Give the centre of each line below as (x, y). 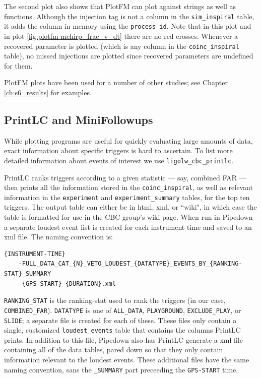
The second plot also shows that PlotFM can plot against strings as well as (120, 6)
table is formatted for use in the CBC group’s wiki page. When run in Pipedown (128, 217)
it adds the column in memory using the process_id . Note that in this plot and (128, 26)
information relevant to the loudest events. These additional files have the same (127, 360)
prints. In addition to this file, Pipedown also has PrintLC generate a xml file (123, 339)
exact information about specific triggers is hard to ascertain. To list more (118, 150)
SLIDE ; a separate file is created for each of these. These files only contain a (120, 320)
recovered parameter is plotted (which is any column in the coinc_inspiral (122, 46)
